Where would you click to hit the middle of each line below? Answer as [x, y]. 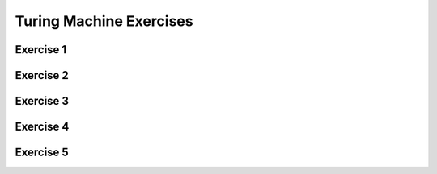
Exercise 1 [41, 50]
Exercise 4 [42, 127]
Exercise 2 [42, 75]
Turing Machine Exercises [104, 21]
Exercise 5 [42, 153]
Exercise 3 [42, 101]
